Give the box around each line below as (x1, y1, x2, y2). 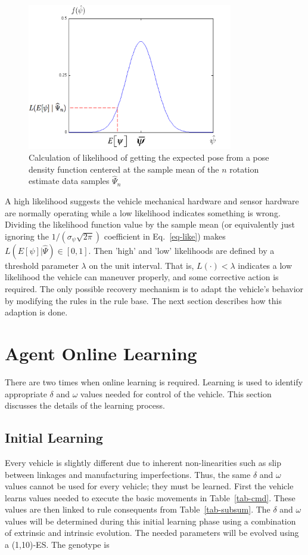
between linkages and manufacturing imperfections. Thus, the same (5, 468, 251, 480)
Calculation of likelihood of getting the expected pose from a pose (29, 151, 269, 164)
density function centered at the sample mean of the (29, 162, 219, 175)
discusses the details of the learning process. (5, 399, 165, 412)
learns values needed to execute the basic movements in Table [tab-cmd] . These (5, 491, 295, 504)
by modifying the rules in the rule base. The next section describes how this (5, 294, 282, 306)
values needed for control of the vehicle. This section (80, 387, 272, 400)
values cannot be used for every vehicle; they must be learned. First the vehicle (5, 480, 294, 492)
